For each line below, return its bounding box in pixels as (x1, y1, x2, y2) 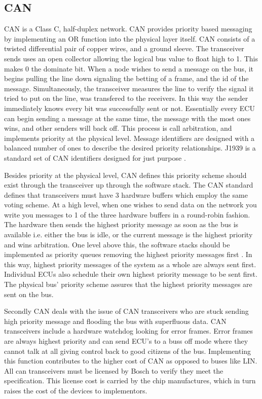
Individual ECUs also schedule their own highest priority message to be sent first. (4, 269, 257, 279)
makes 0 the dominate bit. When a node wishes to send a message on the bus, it (4, 63, 254, 74)
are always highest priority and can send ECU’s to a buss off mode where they (4, 336, 248, 346)
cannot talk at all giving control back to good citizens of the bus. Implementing (4, 345, 251, 356)
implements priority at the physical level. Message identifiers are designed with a (4, 132, 255, 143)
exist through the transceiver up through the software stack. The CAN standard (4, 179, 253, 190)
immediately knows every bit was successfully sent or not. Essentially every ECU (4, 102, 255, 113)
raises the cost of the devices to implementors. (4, 385, 147, 395)
